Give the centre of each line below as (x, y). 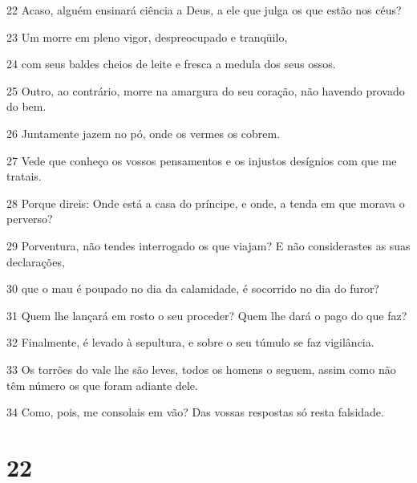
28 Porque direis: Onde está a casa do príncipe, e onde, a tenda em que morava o (206, 203)
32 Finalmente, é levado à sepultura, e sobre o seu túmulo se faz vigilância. (190, 342)
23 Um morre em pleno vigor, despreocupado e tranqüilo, (147, 37)
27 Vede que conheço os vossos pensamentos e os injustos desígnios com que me (202, 160)
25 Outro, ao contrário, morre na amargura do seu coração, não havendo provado (206, 90)
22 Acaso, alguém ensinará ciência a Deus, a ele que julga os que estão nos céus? (204, 10)
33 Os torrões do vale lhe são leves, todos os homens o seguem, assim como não (201, 369)
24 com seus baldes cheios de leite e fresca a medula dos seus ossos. (171, 64)
